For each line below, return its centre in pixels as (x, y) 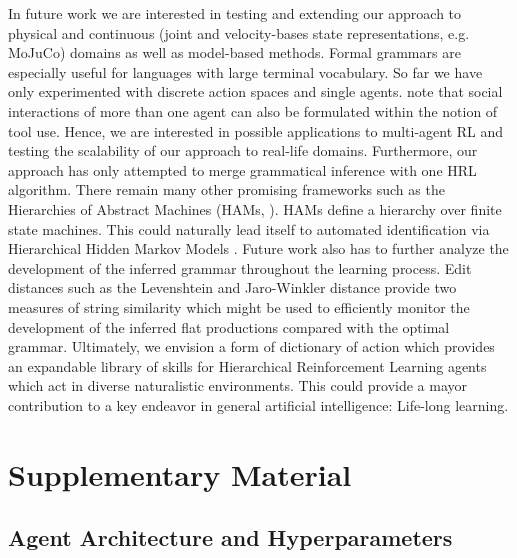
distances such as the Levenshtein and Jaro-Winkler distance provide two (232, 287)
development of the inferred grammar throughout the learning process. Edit (240, 267)
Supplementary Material (180, 473)
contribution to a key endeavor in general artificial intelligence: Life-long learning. (258, 404)
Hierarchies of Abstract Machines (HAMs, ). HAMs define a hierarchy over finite (255, 208)
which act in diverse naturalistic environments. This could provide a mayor (238, 385)
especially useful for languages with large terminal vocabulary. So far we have (245, 71)
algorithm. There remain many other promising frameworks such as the (226, 189)
